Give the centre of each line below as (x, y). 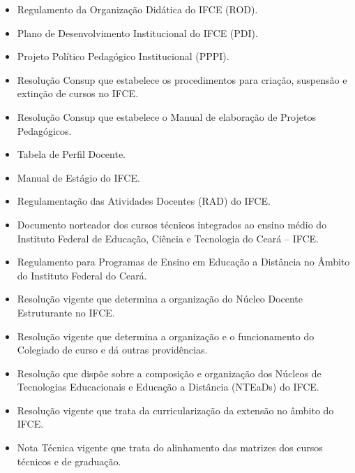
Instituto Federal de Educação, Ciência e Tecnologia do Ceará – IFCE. (168, 238)
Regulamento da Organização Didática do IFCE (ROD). (137, 9)
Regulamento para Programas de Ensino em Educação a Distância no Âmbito (183, 262)
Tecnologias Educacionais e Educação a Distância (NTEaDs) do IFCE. (168, 387)
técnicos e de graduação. (69, 461)
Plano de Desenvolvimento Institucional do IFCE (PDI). (137, 32)
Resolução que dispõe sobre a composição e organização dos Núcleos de (169, 373)
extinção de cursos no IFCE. (78, 93)
